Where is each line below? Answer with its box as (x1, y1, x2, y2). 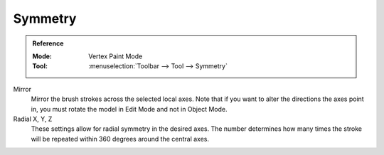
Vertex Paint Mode (88, 52, 143, 60)
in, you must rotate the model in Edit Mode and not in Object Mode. (31, 105, 228, 113)
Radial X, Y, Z (13, 114, 53, 123)
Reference (32, 39, 64, 48)
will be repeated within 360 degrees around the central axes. (31, 134, 210, 143)
